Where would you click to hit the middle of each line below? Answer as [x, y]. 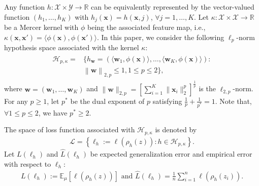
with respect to [28, 163]
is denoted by [176, 129]
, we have [53, 112]
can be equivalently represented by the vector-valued [173, 7]
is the [207, 88]
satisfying [167, 101]
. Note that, [233, 101]
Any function [25, 7]
